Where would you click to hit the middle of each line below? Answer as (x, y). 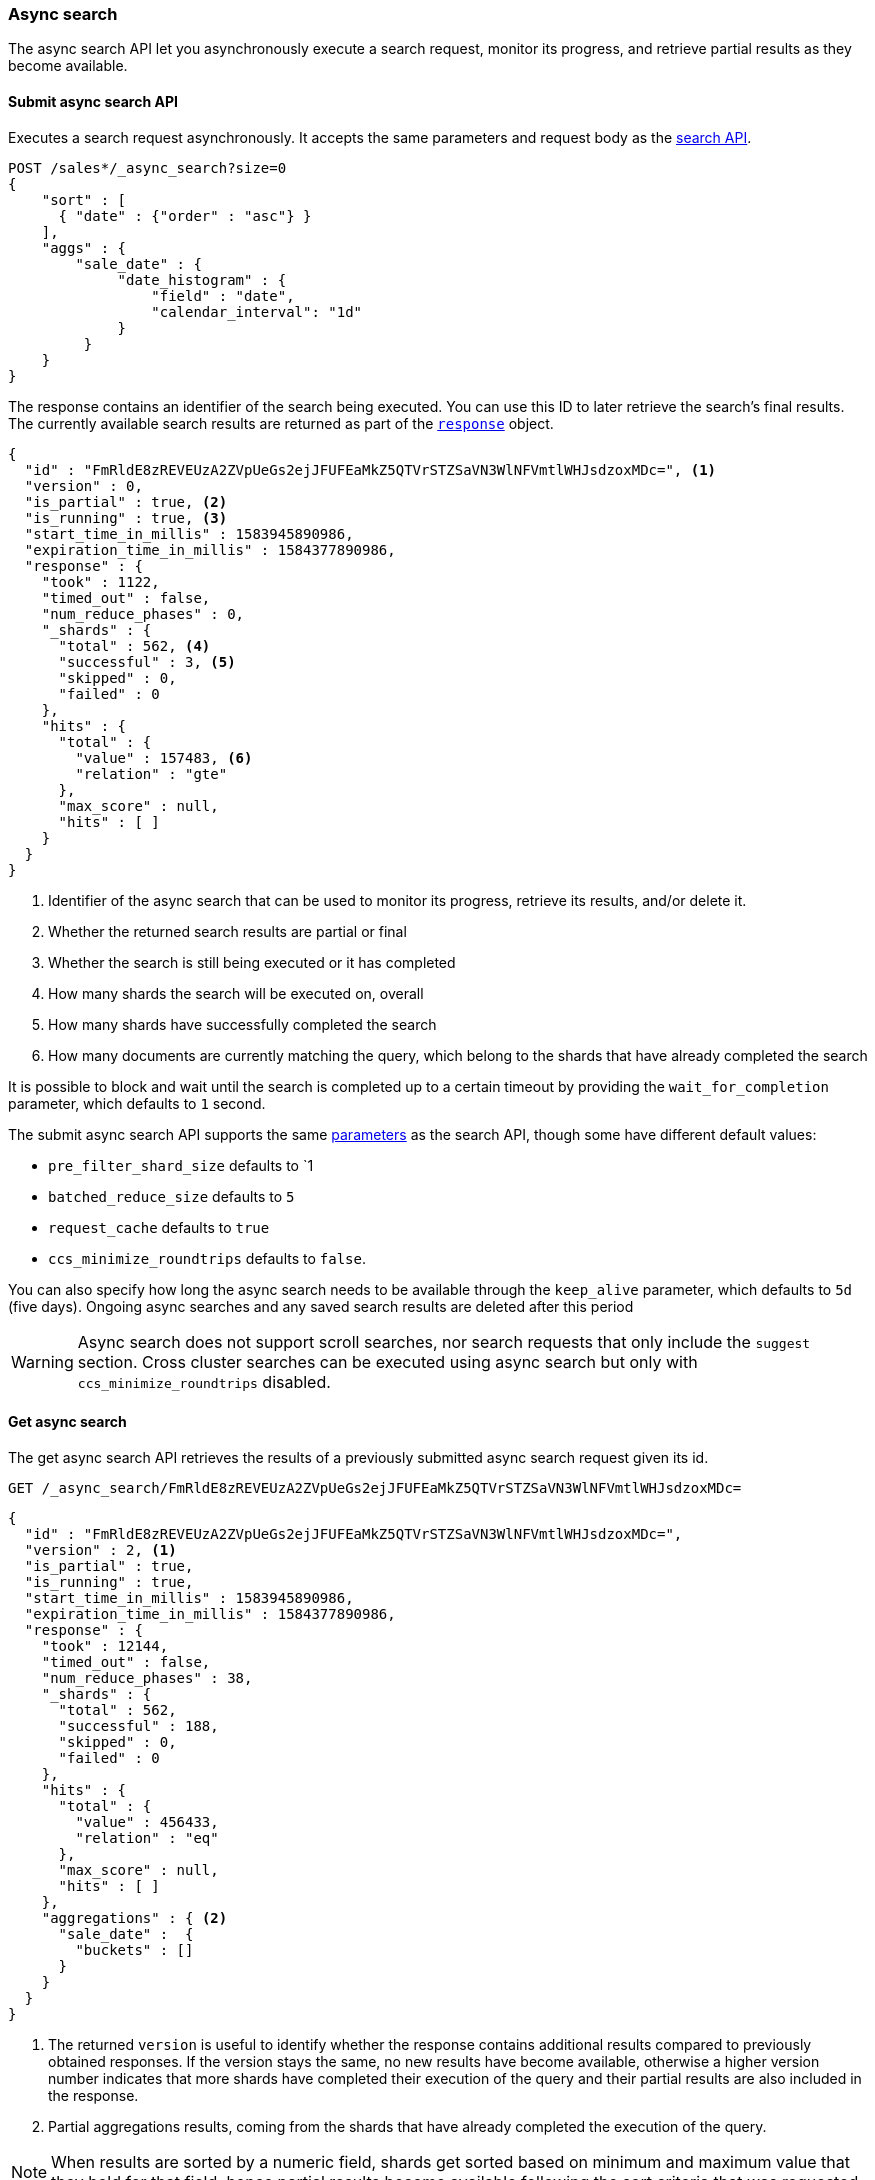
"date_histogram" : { (202, 279)
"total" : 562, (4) (134, 645)
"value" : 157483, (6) (164, 757)
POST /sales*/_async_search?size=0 (147, 167)
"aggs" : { (84, 247)
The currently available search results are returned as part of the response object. (281, 423)
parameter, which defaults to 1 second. (137, 1103)
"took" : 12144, (105, 1645)
